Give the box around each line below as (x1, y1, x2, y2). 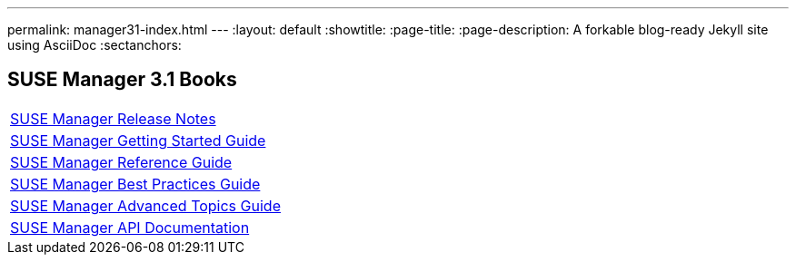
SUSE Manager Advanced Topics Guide (10, 196, 281, 215)
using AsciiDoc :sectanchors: (7, 37, 182, 53)
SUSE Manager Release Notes (10, 109, 216, 128)
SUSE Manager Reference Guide (10, 152, 233, 171)
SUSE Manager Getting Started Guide (10, 131, 266, 150)
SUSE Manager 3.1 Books (7, 68, 237, 92)
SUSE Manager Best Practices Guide (10, 174, 261, 193)
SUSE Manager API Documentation (10, 218, 250, 237)
